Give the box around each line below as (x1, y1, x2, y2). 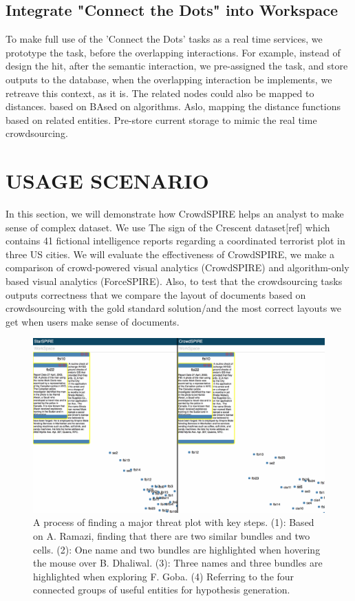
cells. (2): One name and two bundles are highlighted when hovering (33, 542, 321, 556)
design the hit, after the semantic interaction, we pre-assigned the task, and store (6, 59, 348, 73)
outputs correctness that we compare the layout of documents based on (6, 287, 306, 302)
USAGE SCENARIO (6, 167, 209, 195)
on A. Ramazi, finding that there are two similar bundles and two (33, 529, 310, 543)
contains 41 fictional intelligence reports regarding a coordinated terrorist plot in (6, 233, 345, 248)
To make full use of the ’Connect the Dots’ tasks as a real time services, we (6, 32, 323, 46)
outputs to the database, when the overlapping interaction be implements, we (6, 72, 332, 86)
